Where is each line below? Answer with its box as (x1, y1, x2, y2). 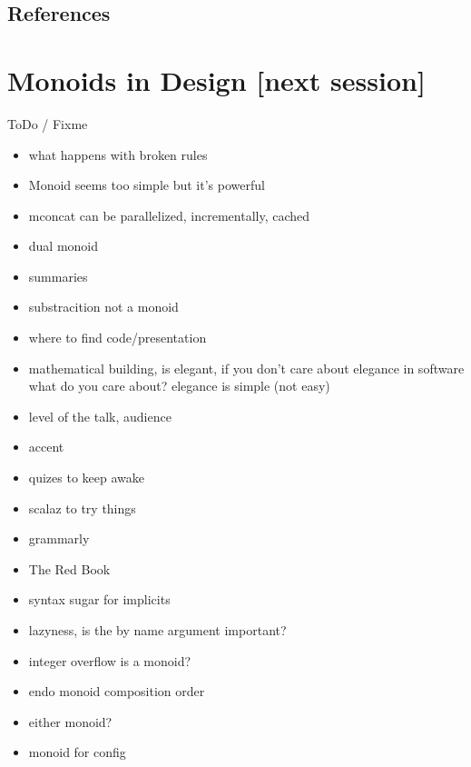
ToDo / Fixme (7, 114, 88, 133)
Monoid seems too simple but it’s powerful (28, 175, 265, 194)
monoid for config (28, 742, 126, 762)
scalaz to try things (28, 498, 136, 517)
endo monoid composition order (28, 682, 205, 701)
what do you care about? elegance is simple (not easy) (28, 376, 330, 395)
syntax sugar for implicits (28, 590, 171, 609)
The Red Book (28, 559, 111, 578)
